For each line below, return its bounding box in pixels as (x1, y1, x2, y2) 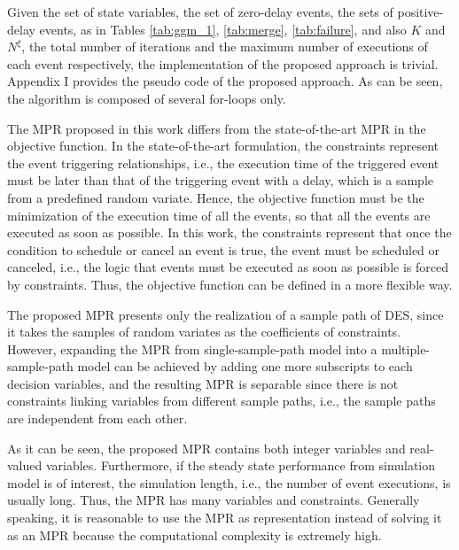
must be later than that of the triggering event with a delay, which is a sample (7, 171, 433, 190)
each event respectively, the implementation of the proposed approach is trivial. (7, 54, 439, 73)
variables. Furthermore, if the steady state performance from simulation (45, 456, 436, 475)
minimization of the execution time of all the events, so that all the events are (7, 205, 431, 224)
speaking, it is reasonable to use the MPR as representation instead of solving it (7, 508, 442, 527)
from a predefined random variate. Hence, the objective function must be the (7, 188, 424, 206)
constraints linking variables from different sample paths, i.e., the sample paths (7, 391, 436, 410)
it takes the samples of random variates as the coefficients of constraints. (7, 322, 401, 341)
